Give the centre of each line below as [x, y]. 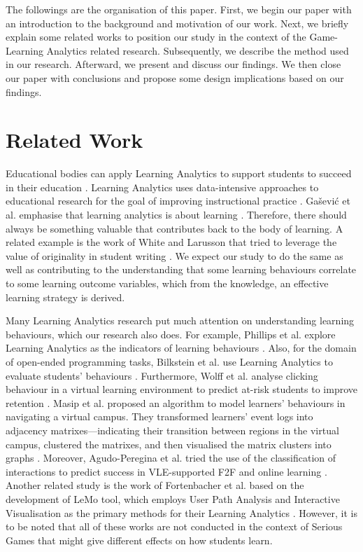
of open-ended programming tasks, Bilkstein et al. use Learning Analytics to [169, 361]
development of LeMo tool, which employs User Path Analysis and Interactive [173, 498]
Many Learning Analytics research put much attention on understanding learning [180, 320]
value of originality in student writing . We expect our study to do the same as [175, 255]
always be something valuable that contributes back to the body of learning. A [175, 228]
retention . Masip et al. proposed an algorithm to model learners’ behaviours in [176, 402]
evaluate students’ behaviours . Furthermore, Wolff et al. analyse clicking [162, 375]
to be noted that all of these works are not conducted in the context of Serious [174, 526]
